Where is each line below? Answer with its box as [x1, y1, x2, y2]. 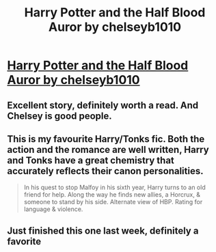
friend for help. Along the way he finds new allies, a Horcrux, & [23, 191, 200, 199]
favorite [7, 236, 42, 247]
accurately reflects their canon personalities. [7, 165, 204, 177]
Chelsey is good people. [7, 110, 113, 122]
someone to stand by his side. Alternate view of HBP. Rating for [23, 198, 203, 206]
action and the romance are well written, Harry [7, 143, 210, 155]
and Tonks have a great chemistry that [7, 154, 174, 166]
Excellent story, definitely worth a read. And [7, 99, 199, 111]
